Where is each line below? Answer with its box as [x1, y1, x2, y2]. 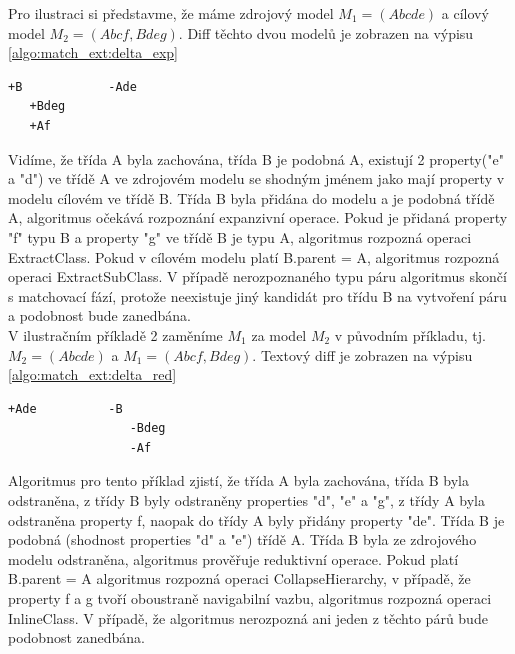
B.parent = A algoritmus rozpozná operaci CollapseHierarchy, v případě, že [8, 568, 471, 589]
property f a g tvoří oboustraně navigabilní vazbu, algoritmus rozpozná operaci [8, 588, 492, 609]
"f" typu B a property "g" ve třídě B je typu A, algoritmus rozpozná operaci [8, 226, 472, 247]
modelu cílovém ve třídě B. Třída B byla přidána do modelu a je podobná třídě [8, 187, 495, 208]
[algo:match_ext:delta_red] [8, 364, 177, 385]
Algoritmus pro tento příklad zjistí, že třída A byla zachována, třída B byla [8, 470, 470, 491]
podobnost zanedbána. [8, 627, 146, 648]
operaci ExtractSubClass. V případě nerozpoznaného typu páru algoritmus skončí [8, 266, 507, 287]
